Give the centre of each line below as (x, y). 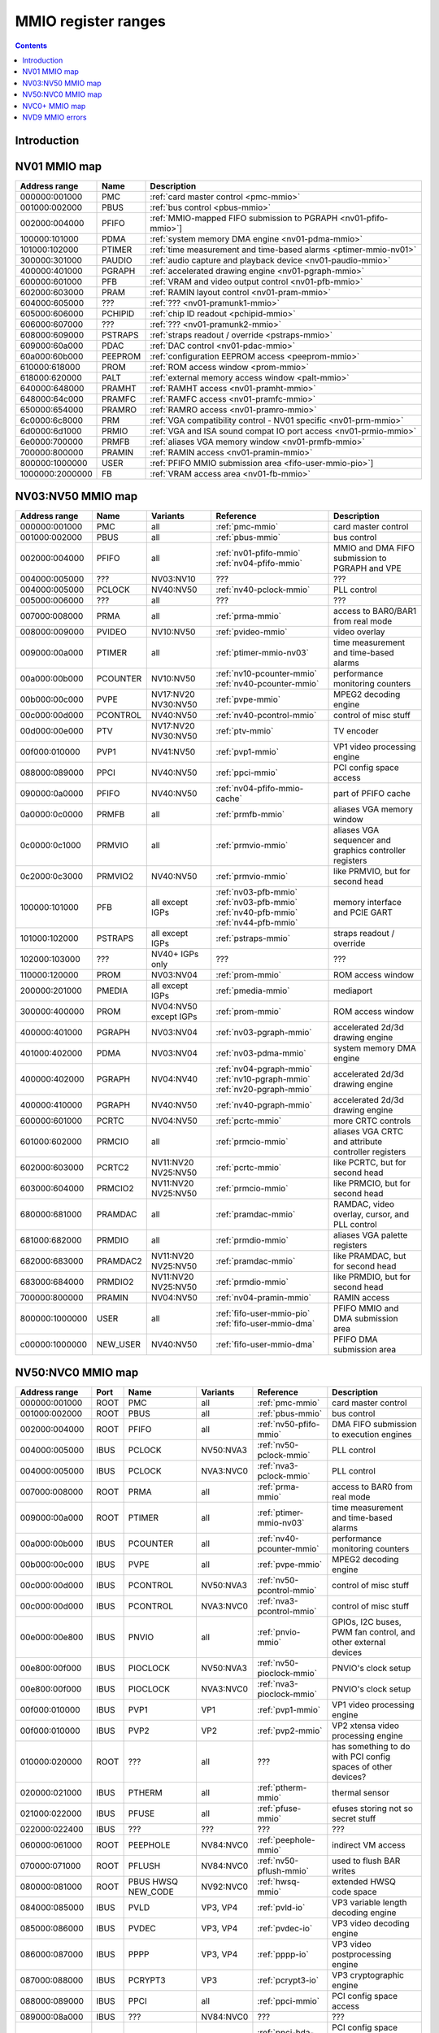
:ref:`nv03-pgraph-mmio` (264, 1033)
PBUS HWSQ (153, 1881)
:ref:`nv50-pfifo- (289, 1424)
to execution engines (372, 1434)
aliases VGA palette (371, 1235)
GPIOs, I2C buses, (367, 1622)
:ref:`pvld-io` (281, 1907)
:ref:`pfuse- (279, 1808)
